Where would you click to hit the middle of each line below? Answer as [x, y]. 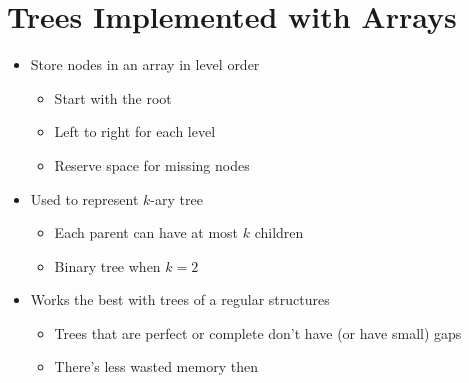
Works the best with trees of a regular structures [180, 299]
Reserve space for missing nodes [152, 164]
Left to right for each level [135, 131]
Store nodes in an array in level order [145, 64]
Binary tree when [107, 265]
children [279, 232]
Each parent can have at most [146, 232]
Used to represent [84, 198]
